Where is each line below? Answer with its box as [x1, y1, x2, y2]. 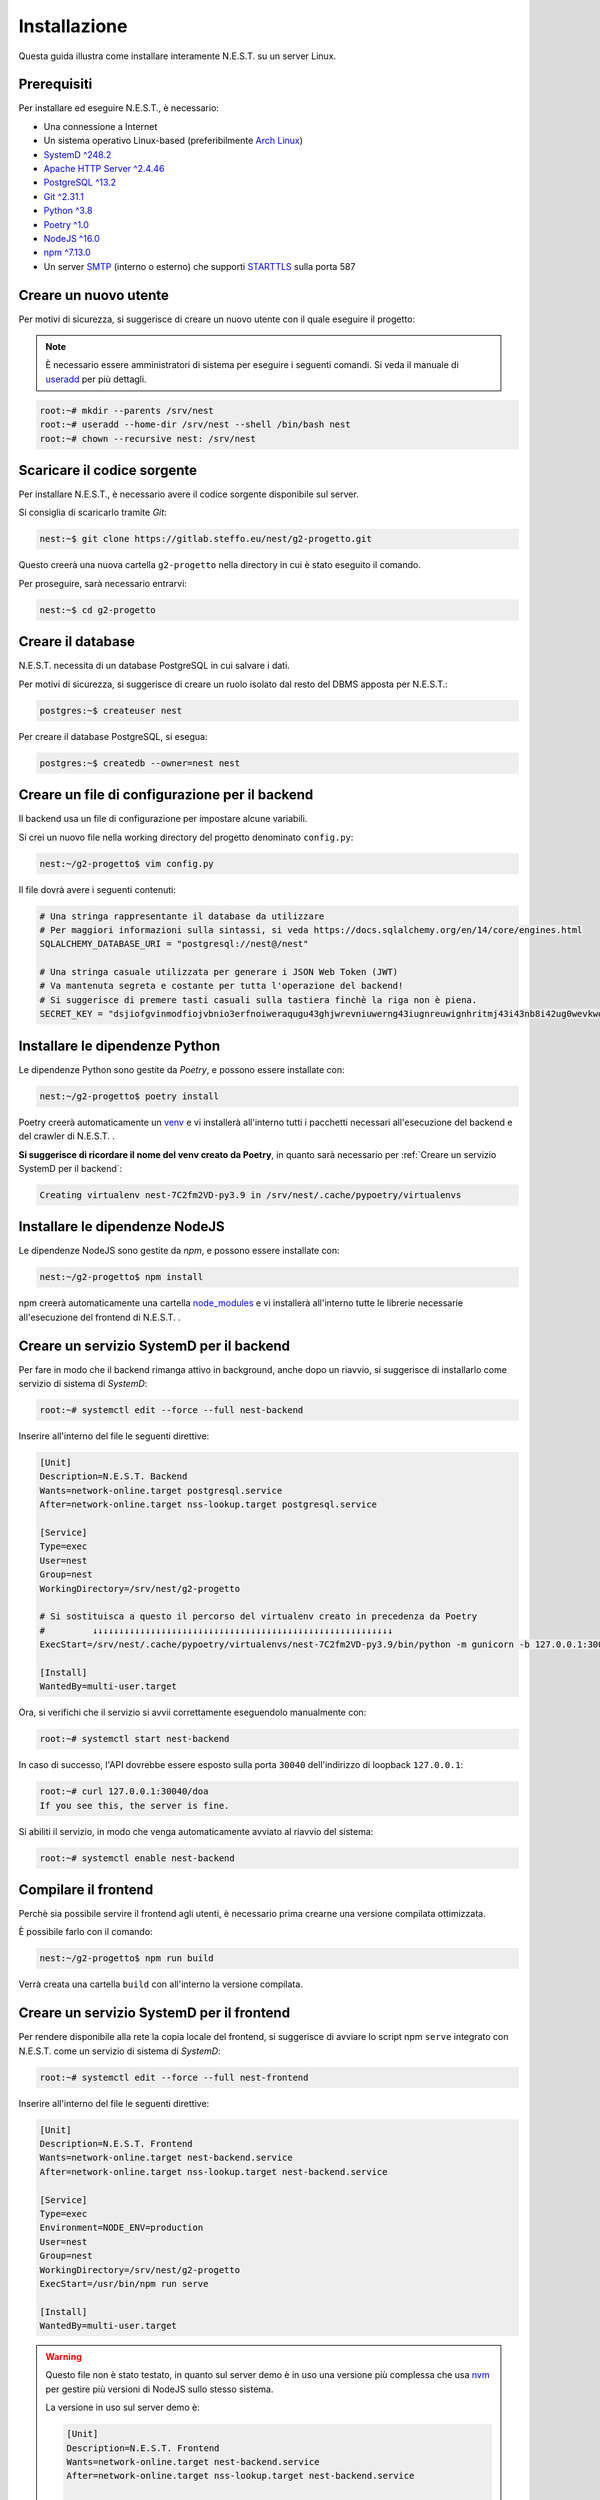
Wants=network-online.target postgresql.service [39, 1485, 283, 1496]
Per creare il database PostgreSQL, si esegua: [18, 730, 208, 742]
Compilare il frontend [18, 1881, 154, 1898]
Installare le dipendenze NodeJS [18, 1218, 225, 1235]
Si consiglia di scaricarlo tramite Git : [18, 506, 167, 519]
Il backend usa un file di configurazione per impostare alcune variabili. [18, 813, 308, 825]
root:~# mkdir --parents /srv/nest [39, 405, 214, 416]
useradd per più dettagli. [45, 373, 147, 385]
